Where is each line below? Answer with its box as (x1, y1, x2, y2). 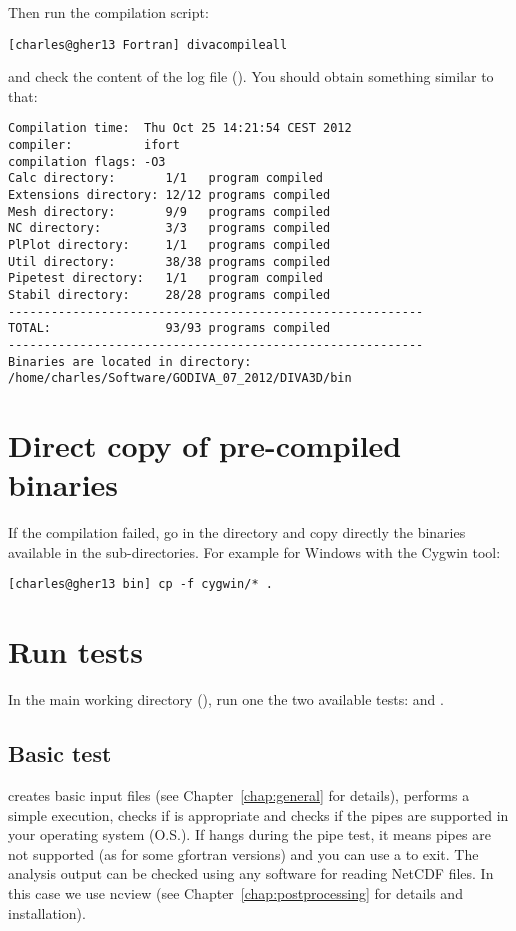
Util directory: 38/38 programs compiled (8, 254, 331, 269)
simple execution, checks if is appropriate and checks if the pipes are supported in (8, 804, 509, 825)
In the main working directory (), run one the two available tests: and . (8, 689, 444, 710)
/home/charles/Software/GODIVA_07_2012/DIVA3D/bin (8, 371, 352, 386)
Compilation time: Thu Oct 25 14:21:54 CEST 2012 (8, 121, 352, 136)
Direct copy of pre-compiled (8, 425, 402, 466)
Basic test (8, 738, 112, 769)
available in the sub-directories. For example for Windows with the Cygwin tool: (8, 541, 501, 562)
